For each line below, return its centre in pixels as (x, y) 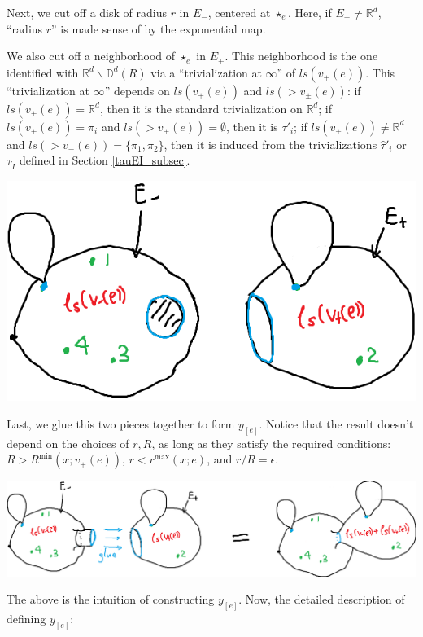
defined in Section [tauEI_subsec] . (105, 160)
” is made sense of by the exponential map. (159, 28)
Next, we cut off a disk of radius (87, 12)
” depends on (137, 90)
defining (26, 619)
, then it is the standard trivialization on (201, 108)
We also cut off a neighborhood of (91, 56)
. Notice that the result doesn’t (336, 423)
